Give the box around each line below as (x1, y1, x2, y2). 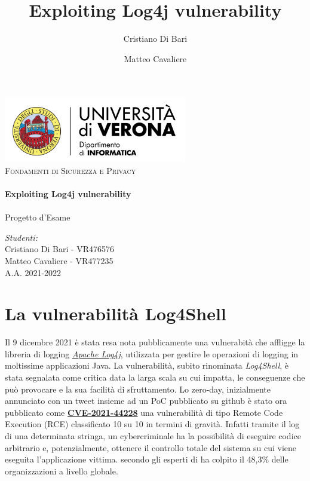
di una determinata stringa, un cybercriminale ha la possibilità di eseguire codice (5, 430, 301, 442)
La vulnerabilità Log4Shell (5, 301, 226, 326)
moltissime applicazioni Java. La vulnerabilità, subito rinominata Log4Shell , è (5, 359, 289, 372)
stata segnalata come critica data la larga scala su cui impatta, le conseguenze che (5, 371, 305, 384)
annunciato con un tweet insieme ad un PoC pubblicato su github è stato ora (5, 394, 287, 407)
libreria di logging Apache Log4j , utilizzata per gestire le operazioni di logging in (5, 347, 299, 360)
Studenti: (5, 231, 38, 243)
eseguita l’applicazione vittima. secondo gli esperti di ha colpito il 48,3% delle (5, 453, 288, 465)
